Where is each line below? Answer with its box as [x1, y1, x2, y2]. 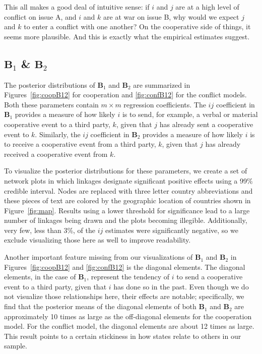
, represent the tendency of [87, 271, 170, 282]
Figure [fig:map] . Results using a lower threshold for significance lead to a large [4, 205, 250, 215]
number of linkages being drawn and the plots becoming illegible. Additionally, [4, 215, 247, 225]
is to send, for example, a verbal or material [122, 109, 258, 120]
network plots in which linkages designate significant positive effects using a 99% [4, 175, 253, 186]
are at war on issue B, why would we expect [103, 11, 239, 22]
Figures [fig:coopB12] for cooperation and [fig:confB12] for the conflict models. [4, 89, 247, 100]
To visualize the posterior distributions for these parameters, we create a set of [4, 165, 247, 176]
